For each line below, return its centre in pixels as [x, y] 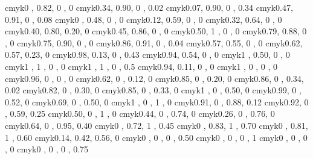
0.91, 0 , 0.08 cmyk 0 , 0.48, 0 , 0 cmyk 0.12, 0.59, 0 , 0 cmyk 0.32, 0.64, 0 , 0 [144, 19]
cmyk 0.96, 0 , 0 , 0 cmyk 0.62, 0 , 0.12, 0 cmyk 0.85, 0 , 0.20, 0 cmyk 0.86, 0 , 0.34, [154, 78]
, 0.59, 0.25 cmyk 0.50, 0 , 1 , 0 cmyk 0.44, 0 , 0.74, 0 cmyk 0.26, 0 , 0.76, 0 [140, 114]
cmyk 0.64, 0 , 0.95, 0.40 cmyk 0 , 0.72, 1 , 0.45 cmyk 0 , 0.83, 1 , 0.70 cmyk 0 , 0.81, [156, 125]
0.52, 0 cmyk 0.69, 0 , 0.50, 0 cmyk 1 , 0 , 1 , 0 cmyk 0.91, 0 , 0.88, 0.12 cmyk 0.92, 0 [157, 101]
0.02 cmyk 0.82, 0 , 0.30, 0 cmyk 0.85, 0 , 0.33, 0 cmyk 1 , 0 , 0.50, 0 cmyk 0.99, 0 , [153, 90]
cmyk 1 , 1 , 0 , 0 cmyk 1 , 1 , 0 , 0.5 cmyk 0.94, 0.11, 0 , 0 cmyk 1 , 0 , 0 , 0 [141, 66]
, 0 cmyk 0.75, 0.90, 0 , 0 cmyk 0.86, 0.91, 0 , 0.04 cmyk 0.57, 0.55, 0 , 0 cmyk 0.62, [154, 42]
